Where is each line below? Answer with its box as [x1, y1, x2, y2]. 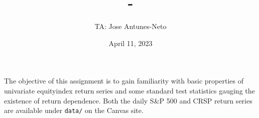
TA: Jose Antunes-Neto [94, 21, 167, 31]
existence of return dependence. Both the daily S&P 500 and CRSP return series [4, 95, 252, 105]
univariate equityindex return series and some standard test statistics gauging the [4, 85, 255, 95]
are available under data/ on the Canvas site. [4, 105, 144, 115]
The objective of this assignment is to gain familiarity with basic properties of [4, 75, 243, 86]
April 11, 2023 [108, 37, 153, 48]
